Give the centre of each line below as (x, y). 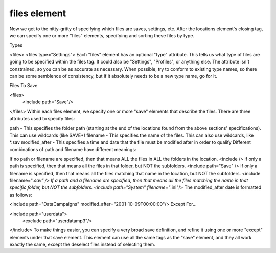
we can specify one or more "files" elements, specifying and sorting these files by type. (102, 35)
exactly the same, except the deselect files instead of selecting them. (82, 245)
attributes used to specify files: (42, 118)
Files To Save (24, 86)
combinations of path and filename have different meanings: (73, 150)
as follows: (21, 195)
